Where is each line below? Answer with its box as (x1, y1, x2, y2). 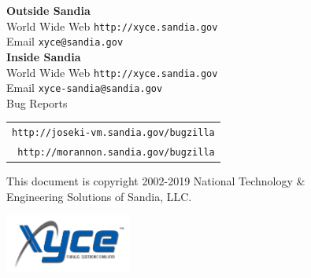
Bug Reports (6, 94, 68, 111)
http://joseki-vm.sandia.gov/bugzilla (12, 127, 215, 139)
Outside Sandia (6, 2, 91, 18)
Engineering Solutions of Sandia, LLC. (6, 188, 192, 204)
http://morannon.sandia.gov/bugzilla (17, 147, 215, 159)
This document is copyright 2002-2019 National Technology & (6, 173, 305, 189)
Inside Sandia (6, 48, 81, 64)
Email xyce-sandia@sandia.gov (6, 79, 163, 96)
